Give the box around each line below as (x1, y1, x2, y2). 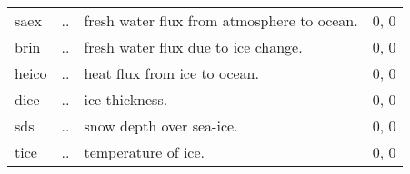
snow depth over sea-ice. (84, 115, 238, 136)
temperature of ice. (84, 141, 205, 162)
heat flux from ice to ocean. (84, 63, 259, 83)
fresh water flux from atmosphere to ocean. (84, 10, 358, 31)
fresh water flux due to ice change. (84, 36, 303, 57)
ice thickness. (84, 89, 168, 110)
